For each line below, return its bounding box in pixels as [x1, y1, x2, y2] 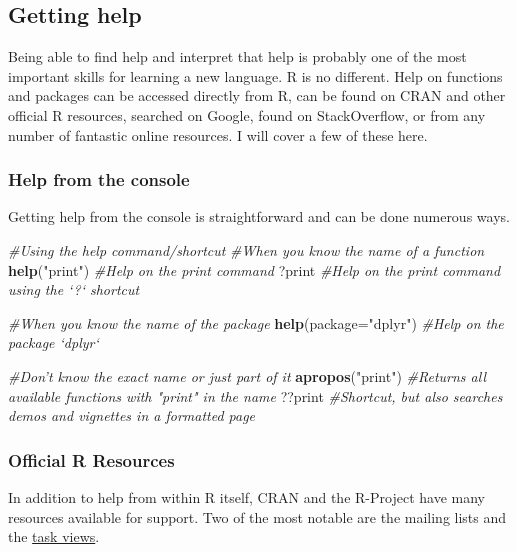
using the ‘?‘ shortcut [8, 279, 140, 300]
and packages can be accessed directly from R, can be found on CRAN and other [8, 85, 506, 106]
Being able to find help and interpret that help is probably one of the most [8, 46, 467, 67]
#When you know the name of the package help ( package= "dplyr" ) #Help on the [8, 312, 504, 333]
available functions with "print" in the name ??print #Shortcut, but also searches [8, 385, 503, 406]
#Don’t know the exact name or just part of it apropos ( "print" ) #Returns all [8, 365, 487, 386]
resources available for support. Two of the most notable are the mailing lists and [8, 506, 507, 527]
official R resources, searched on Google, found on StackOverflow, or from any [8, 104, 486, 125]
